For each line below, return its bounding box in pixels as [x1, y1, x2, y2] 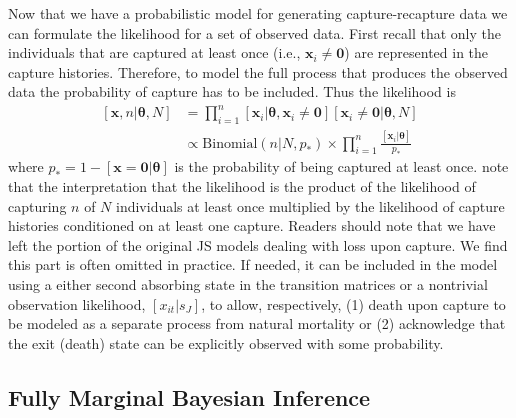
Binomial [202, 136, 258, 151]
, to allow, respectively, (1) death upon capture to [201, 293, 506, 314]
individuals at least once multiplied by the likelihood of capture [115, 195, 505, 216]
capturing [8, 195, 67, 216]
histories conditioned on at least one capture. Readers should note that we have [8, 215, 496, 236]
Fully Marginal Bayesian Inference [8, 381, 371, 412]
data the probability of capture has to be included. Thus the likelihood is [8, 81, 456, 102]
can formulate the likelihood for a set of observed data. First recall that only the [8, 22, 501, 43]
